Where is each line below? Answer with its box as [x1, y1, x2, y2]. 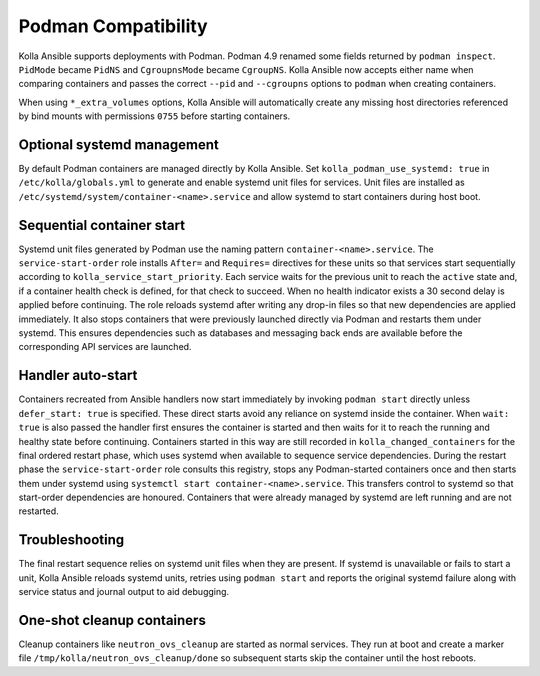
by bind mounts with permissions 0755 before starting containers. [18, 110, 291, 122]
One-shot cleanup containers [18, 611, 207, 629]
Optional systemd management [18, 136, 219, 153]
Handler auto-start [18, 367, 138, 384]
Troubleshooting [18, 531, 125, 549]
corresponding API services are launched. [18, 341, 192, 353]
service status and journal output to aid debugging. [18, 586, 230, 598]
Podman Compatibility [18, 15, 209, 37]
